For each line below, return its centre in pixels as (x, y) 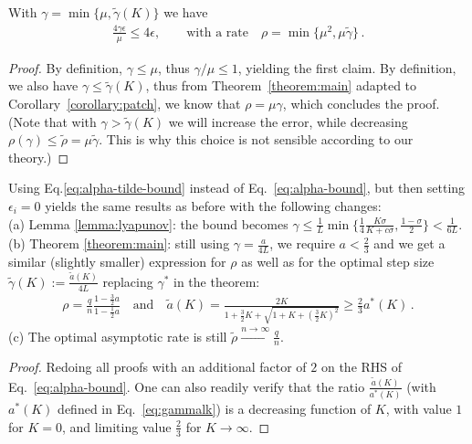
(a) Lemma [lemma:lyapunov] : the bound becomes (148, 223)
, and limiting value (116, 426)
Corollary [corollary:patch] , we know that (125, 103)
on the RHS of (362, 367)
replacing (128, 281)
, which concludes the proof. (361, 103)
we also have (43, 85)
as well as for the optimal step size (338, 262)
